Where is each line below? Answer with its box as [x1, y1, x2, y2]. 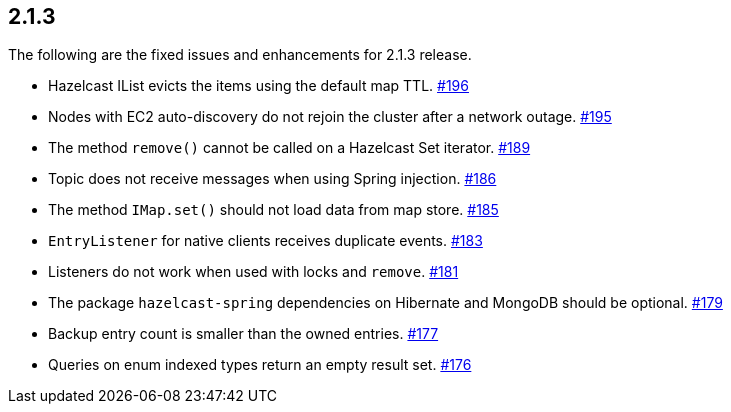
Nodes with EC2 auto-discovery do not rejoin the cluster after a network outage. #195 [48, 108, 612, 126]
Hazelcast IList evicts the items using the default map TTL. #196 [48, 77, 469, 95]
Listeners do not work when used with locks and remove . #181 [48, 263, 459, 281]
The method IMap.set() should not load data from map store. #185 [48, 201, 499, 219]
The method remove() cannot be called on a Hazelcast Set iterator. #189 [48, 139, 531, 157]
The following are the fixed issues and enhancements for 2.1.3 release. [8, 46, 472, 64]
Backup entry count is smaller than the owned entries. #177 [48, 325, 439, 343]
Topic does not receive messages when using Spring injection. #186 [48, 170, 497, 188]
